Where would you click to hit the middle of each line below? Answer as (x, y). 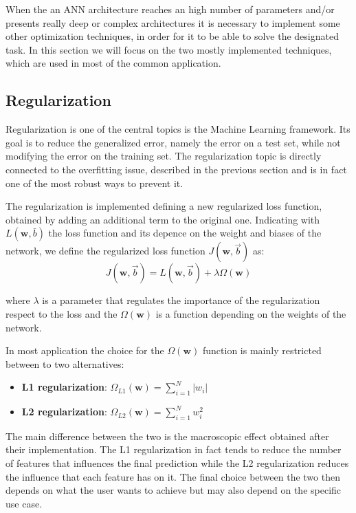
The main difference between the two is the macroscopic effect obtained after (167, 436)
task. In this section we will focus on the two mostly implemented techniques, (169, 49)
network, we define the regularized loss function (105, 251)
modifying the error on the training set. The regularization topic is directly (164, 156)
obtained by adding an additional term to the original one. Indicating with (163, 219)
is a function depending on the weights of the (251, 313)
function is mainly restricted (262, 350)
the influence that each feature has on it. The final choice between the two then (173, 476)
